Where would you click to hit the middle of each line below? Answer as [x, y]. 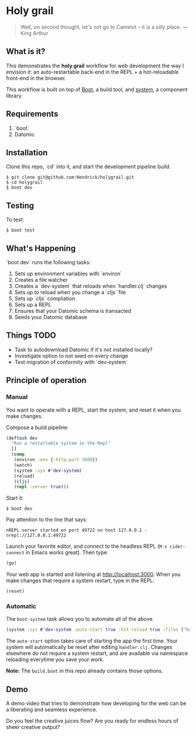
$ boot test [20, 230]
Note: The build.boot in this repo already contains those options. [85, 671]
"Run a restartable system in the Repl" [61, 443]
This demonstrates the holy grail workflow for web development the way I [95, 65]
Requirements [32, 114]
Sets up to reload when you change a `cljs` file [70, 292]
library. [15, 95]
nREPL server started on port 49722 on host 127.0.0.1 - [77, 530]
